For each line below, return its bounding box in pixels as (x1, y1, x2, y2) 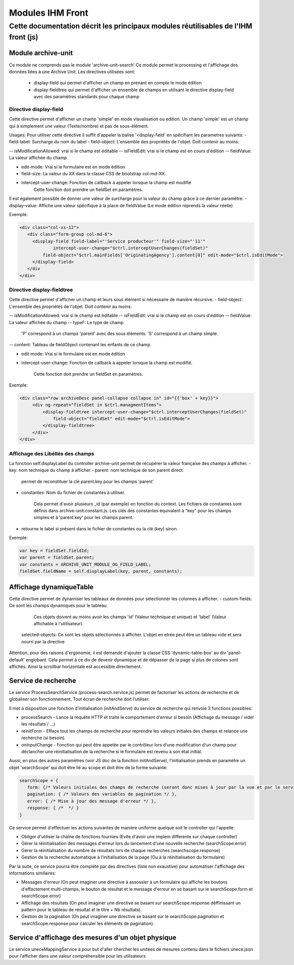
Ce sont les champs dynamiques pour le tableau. (9, 603, 108, 608)
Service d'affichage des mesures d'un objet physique (9, 933, 176, 941)
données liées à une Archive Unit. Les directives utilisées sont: (9, 69, 136, 75)
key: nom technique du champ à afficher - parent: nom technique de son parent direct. (9, 467, 184, 473)
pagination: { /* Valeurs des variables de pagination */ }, (27, 791, 177, 797)
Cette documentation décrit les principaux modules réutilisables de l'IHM (9, 22, 252, 30)
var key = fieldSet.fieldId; (19, 548, 90, 553)
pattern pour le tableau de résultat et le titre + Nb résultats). (21, 907, 142, 912)
